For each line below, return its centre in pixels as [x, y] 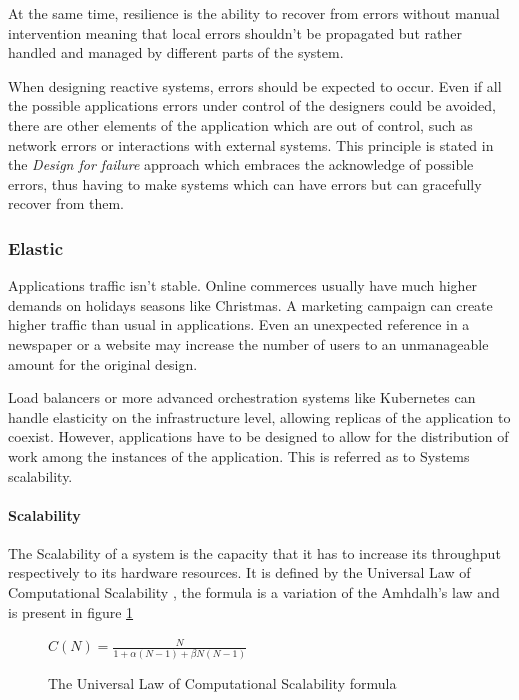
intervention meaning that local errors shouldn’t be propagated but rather [235, 32]
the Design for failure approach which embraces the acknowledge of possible [241, 164]
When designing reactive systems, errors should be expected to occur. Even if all [255, 85]
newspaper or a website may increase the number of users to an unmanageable [248, 343]
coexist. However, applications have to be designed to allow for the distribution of [258, 436]
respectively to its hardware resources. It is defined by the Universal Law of [239, 572]
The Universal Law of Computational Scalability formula [222, 682]
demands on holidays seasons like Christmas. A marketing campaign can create [250, 304]
